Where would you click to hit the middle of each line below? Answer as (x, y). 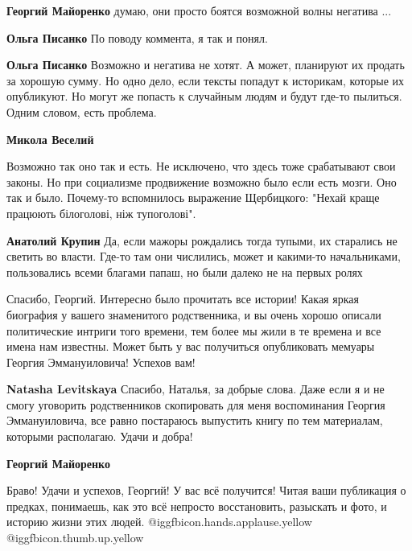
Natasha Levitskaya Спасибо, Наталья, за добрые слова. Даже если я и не (196, 389)
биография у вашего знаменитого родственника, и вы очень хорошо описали (194, 314)
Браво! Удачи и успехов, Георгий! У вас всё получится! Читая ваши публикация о (206, 490)
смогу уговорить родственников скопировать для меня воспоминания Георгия (196, 404)
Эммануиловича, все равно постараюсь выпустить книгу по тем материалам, (195, 420)
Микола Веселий (50, 139)
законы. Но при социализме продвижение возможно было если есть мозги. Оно (202, 181)
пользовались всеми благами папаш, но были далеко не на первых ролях (185, 271)
